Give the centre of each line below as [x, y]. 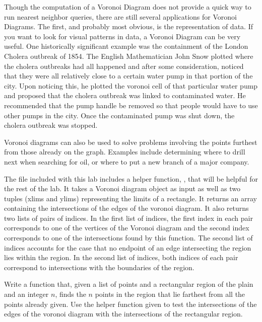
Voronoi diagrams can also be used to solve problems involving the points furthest [131, 142]
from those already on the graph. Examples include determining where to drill [125, 152]
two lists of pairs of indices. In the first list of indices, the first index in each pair [128, 218]
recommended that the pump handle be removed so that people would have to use [131, 105]
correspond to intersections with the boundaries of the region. [99, 267]
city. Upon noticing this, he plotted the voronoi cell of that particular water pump [131, 85]
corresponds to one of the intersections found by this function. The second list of [128, 238]
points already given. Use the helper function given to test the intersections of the [130, 304]
